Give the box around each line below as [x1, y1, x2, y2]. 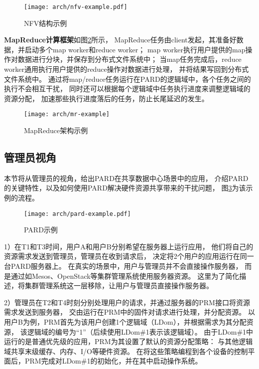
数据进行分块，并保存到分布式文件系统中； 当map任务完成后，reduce [17, 54, 242, 64]
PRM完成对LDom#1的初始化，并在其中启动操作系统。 [24, 356, 202, 366]
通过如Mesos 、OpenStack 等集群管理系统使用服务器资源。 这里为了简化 [10, 270, 240, 281]
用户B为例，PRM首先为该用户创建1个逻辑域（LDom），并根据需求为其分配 [4, 317, 247, 327]
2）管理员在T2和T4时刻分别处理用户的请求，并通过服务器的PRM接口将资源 [4, 297, 250, 307]
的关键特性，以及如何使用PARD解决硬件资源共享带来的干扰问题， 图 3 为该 [4, 183, 246, 193]
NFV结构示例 [24, 17, 67, 28]
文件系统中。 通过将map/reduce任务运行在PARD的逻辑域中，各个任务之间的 [4, 73, 251, 84]
